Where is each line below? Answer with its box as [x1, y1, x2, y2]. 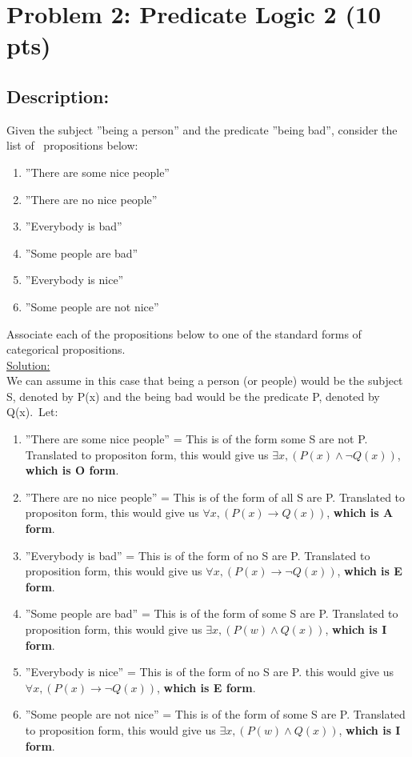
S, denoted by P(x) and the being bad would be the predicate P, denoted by [6, 387, 380, 404]
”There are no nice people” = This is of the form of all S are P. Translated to [25, 488, 406, 505]
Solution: [6, 356, 50, 373]
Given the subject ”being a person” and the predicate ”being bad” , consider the [6, 121, 398, 138]
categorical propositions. [6, 341, 126, 358]
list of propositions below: [6, 137, 138, 154]
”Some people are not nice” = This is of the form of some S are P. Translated [25, 706, 406, 723]
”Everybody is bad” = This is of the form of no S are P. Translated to [25, 547, 370, 563]
